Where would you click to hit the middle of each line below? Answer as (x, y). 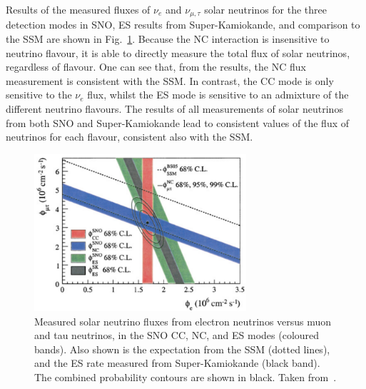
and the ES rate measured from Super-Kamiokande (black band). (177, 363)
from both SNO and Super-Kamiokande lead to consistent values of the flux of (178, 122)
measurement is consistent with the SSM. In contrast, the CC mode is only (170, 80)
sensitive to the (39, 95)
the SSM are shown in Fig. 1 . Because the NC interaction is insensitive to (168, 39)
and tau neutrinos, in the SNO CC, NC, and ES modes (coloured (177, 335)
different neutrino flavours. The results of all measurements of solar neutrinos (174, 109)
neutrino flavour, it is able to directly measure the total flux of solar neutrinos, (178, 52)
